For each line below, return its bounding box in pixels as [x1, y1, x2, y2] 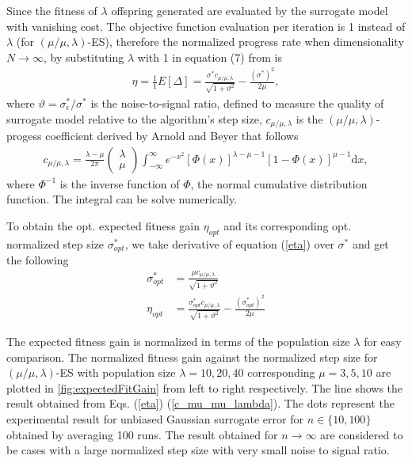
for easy [364, 332, 402, 349]
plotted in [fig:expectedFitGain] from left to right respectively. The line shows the [6, 379, 403, 396]
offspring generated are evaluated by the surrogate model [111, 2, 388, 18]
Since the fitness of [6, 2, 97, 18]
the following [6, 252, 69, 268]
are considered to [320, 426, 403, 442]
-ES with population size [55, 364, 176, 381]
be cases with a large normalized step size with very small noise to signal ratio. [6, 442, 390, 458]
